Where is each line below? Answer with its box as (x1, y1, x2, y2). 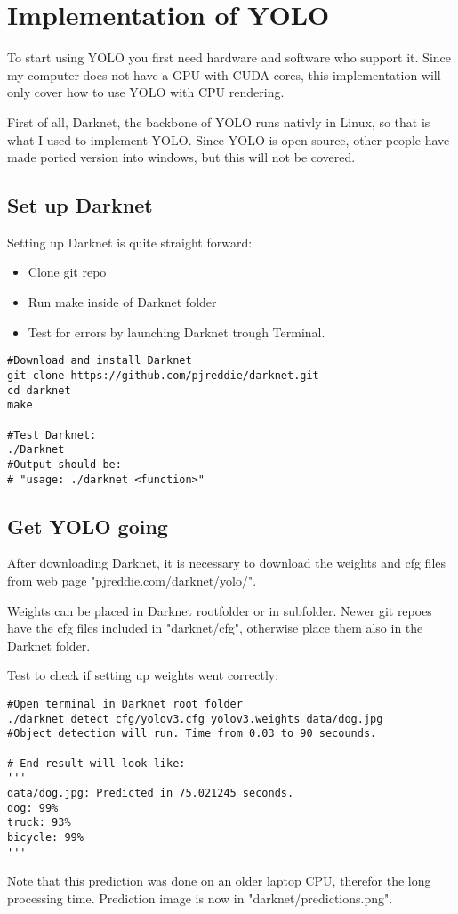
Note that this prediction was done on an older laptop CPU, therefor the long (7, 871, 431, 890)
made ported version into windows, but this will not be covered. (7, 148, 356, 166)
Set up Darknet (7, 191, 153, 219)
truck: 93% (7, 816, 71, 829)
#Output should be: (7, 457, 122, 471)
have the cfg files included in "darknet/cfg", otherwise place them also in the (7, 619, 423, 637)
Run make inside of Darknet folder (28, 293, 217, 311)
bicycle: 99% (7, 830, 84, 844)
